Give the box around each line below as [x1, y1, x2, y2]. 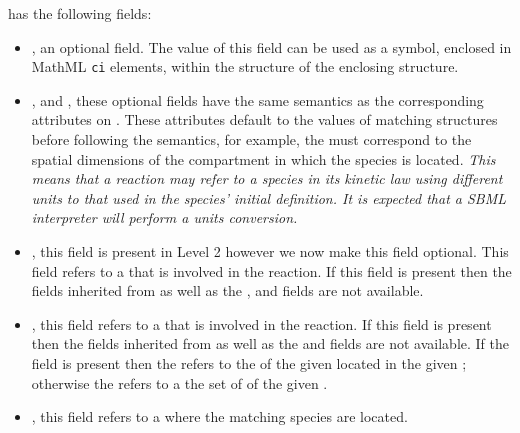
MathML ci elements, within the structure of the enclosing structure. [31, 56, 459, 77]
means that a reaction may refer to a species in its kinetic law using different [31, 168, 503, 189]
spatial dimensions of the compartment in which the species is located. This [31, 148, 496, 169]
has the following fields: [8, 3, 152, 23]
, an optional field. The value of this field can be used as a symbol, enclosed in [31, 36, 512, 57]
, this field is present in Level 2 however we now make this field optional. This [31, 241, 509, 261]
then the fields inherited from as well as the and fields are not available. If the [31, 333, 509, 354]
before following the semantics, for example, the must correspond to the [31, 129, 472, 150]
